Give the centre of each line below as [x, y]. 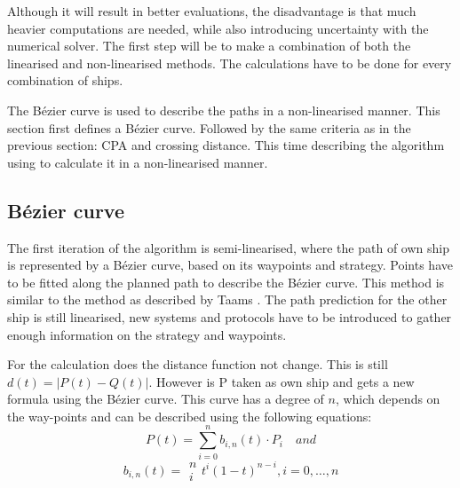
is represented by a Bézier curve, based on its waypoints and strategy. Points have [230, 265]
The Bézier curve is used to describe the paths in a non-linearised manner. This [224, 110]
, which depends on [388, 399]
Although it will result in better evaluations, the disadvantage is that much [212, 11]
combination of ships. [65, 80]
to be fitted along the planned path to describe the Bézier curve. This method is [226, 282]
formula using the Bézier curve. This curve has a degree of [166, 399]
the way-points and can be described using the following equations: [190, 416]
